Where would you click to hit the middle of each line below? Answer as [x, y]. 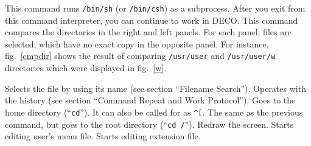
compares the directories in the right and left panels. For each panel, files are [148, 32]
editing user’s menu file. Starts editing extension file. [103, 136]
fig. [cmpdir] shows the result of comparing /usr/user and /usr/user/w [140, 56]
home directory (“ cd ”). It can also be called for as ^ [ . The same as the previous [154, 112]
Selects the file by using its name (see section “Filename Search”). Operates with [155, 88]
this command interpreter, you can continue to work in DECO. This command [152, 20]
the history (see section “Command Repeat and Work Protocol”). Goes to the [150, 100]
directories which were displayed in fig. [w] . [86, 68]
